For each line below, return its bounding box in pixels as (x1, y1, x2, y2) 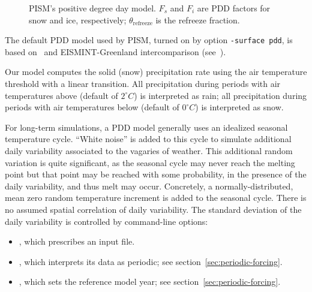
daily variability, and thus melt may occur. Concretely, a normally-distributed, (5, 179, 293, 192)
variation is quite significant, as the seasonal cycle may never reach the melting (5, 156, 295, 168)
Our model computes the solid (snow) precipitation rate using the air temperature (5, 65, 307, 78)
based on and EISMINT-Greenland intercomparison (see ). (5, 45, 226, 58)
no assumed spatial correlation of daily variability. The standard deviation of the (5, 203, 302, 215)
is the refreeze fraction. (155, 13, 240, 26)
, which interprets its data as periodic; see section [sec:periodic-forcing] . (19, 255, 283, 267)
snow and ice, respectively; (29, 13, 127, 26)
